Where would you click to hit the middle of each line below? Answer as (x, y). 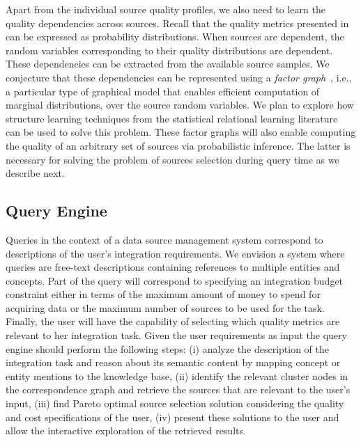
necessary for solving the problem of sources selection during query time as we (172, 159)
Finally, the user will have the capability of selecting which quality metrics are (173, 321)
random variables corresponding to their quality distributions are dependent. (169, 50)
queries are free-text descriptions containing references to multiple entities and (173, 267)
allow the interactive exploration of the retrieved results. (126, 431)
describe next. (35, 173)
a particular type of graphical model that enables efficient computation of (163, 91)
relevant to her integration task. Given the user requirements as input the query (176, 335)
